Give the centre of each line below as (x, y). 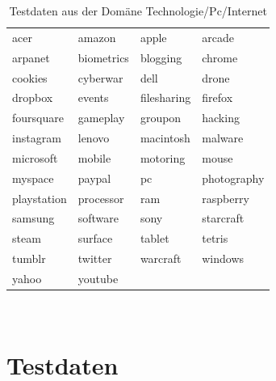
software (98, 218)
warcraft (161, 258)
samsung (33, 218)
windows (223, 258)
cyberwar (100, 77)
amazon (97, 37)
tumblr (29, 258)
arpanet (31, 57)
